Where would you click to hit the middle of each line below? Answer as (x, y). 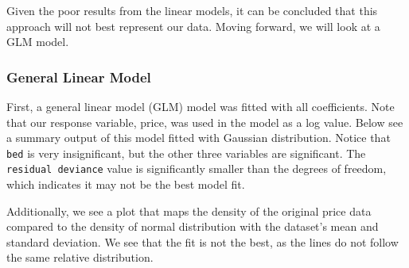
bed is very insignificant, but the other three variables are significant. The (186, 153)
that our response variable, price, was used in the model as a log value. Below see (205, 122)
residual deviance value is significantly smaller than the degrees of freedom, (197, 168)
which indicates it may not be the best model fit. (126, 184)
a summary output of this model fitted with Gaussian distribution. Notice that (199, 138)
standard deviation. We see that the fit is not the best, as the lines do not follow (203, 241)
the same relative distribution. (80, 257)
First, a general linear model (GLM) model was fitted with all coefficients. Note (201, 106)
